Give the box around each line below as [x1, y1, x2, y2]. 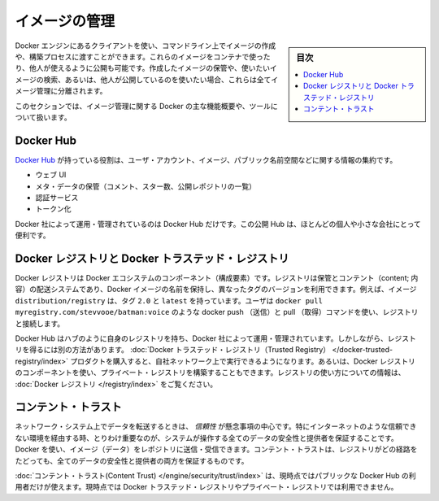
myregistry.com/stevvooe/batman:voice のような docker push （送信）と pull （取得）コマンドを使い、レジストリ [15, 307, 419, 317]
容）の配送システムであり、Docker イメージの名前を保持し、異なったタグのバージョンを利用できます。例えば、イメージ [15, 285, 417, 294]
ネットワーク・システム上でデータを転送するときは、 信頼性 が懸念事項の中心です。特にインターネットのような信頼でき [15, 421, 417, 431]
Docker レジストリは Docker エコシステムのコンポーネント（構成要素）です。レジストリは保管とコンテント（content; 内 [15, 273, 419, 283]
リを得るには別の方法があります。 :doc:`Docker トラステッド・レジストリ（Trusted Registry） [15, 345, 331, 355]
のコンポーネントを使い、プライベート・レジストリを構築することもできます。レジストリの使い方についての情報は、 [15, 368, 406, 377]
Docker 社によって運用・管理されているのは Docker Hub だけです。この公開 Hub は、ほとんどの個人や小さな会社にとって [15, 219, 422, 229]
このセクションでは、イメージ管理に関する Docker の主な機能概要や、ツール [15, 101, 272, 111]
